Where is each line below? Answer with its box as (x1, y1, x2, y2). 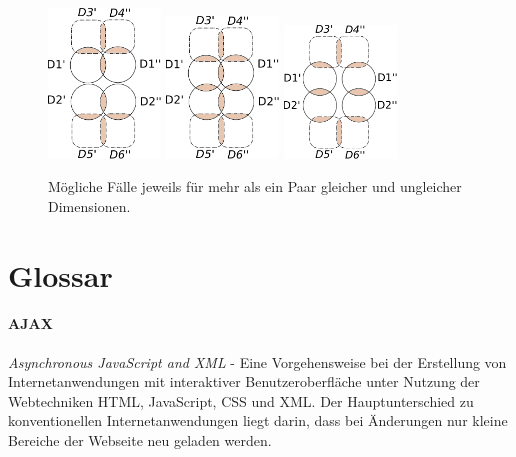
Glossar (8, 254, 113, 295)
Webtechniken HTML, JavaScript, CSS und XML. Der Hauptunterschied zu (8, 390, 474, 411)
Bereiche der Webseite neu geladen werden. (8, 429, 272, 450)
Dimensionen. (48, 195, 131, 216)
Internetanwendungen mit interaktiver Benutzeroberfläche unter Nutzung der (8, 371, 480, 392)
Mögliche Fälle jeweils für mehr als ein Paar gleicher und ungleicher (48, 176, 462, 197)
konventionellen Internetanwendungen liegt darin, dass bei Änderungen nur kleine (8, 410, 508, 431)
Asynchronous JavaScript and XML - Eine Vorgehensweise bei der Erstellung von (8, 351, 507, 372)
